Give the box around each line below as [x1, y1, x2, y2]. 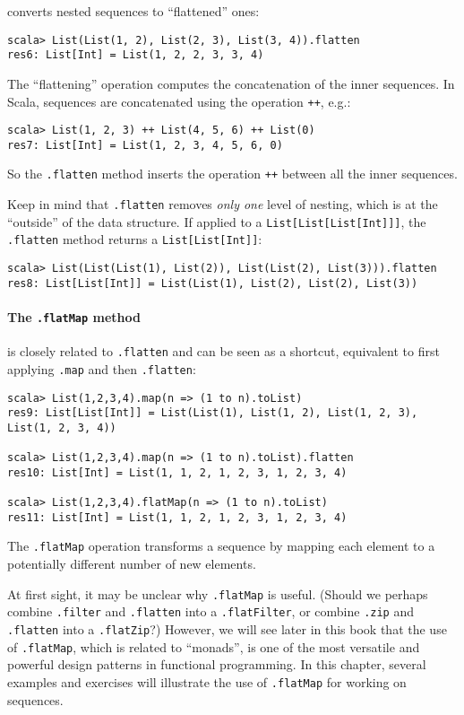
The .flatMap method [7, 308, 141, 326]
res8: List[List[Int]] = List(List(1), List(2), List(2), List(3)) [7, 276, 418, 290]
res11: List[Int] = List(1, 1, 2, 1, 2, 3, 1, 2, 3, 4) [7, 510, 348, 524]
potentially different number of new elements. [7, 554, 256, 573]
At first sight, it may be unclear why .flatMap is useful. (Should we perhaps [7, 584, 428, 603]
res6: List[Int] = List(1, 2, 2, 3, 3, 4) [7, 48, 264, 62]
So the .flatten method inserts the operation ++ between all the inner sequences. [7, 164, 458, 183]
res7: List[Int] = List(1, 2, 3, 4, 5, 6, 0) [7, 138, 283, 152]
